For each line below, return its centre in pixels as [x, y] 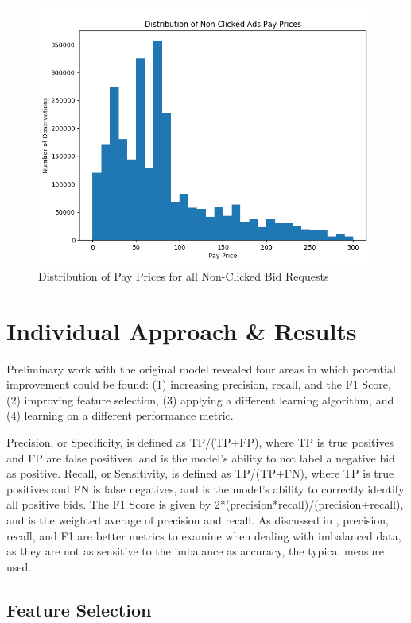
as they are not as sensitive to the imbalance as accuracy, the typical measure [195, 551]
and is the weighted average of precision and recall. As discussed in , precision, [198, 519]
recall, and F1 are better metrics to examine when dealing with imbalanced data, [204, 535]
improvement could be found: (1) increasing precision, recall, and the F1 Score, [199, 384]
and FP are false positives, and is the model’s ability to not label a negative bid [201, 457]
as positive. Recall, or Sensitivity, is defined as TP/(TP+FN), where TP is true [200, 473]
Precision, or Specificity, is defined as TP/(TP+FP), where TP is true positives [200, 442]
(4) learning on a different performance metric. [120, 415]
